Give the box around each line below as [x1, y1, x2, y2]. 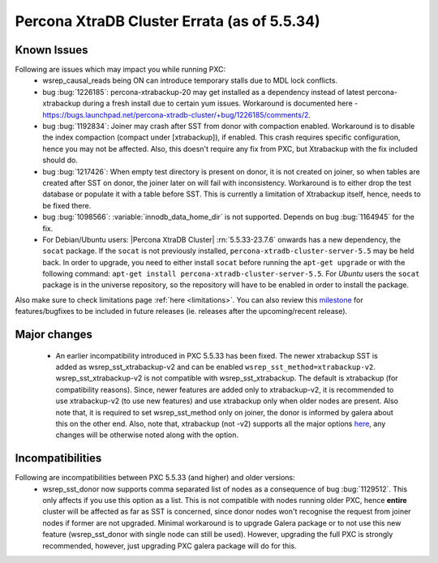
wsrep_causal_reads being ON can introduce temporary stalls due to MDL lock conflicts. [42, 75, 338, 85]
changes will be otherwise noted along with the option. [55, 430, 239, 440]
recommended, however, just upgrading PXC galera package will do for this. [42, 540, 297, 551]
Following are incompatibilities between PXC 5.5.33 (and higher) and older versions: [15, 473, 295, 483]
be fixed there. [42, 200, 92, 210]
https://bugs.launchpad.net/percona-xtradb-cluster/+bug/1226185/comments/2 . [42, 110, 311, 119]
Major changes [15, 328, 93, 342]
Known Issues [15, 43, 88, 57]
